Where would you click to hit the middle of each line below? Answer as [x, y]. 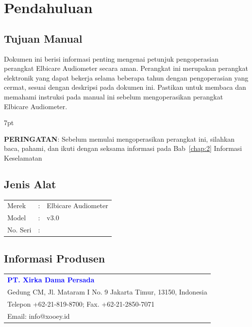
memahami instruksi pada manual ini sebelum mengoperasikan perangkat [114, 96]
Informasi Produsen [55, 258]
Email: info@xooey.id [39, 316]
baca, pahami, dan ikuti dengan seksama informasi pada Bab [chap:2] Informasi [123, 148]
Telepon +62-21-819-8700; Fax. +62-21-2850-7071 [81, 303]
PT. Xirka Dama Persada [51, 280]
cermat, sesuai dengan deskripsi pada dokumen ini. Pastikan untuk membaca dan [125, 87]
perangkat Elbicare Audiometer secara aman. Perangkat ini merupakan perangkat [126, 68]
